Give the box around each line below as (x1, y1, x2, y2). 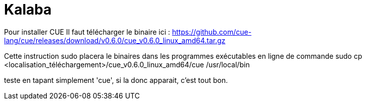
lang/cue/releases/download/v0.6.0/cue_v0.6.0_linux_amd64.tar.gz (4, 36, 226, 45)
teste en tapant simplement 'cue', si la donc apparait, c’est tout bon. (4, 75, 228, 84)
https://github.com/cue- (172, 27, 252, 36)
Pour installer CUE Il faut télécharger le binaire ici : (4, 27, 170, 36)
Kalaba (4, 1, 52, 18)
